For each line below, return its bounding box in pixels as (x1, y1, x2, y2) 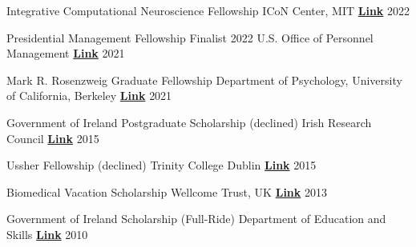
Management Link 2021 (6, 45, 125, 62)
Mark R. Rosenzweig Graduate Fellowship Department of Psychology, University (6, 71, 402, 88)
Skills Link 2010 (6, 225, 88, 242)
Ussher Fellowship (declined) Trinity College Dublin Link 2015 (6, 157, 317, 173)
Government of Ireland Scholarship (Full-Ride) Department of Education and (6, 210, 386, 227)
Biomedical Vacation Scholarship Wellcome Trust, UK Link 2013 (6, 183, 327, 200)
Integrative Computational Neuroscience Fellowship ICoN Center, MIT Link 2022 (6, 2, 410, 18)
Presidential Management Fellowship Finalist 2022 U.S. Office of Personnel (6, 29, 374, 46)
